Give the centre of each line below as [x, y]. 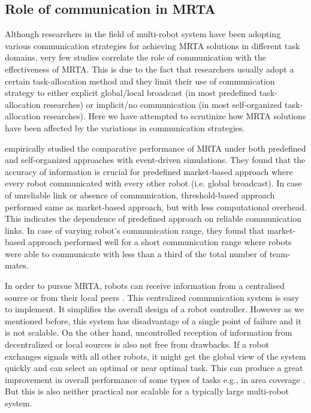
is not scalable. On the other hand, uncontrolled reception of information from [149, 332]
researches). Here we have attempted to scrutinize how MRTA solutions [175, 116]
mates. [17, 265]
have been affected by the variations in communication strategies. [125, 127]
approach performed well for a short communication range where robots [160, 242]
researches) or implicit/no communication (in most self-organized [163, 104]
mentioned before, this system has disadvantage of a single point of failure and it [153, 320]
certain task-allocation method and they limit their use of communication [140, 81]
